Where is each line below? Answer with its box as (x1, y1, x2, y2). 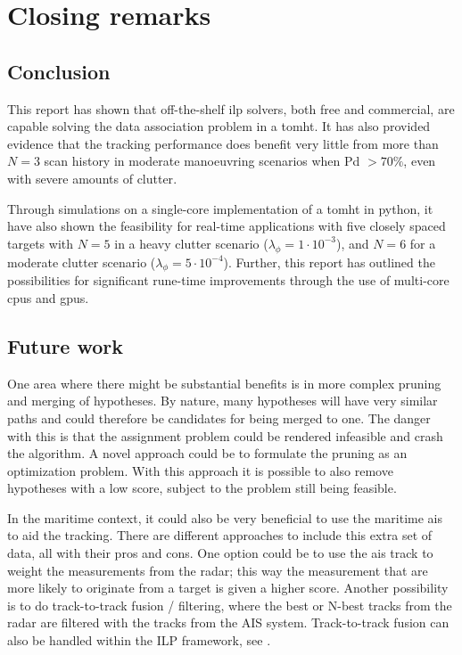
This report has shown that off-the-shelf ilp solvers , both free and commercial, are (7, 99, 455, 118)
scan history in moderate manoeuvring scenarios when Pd (44, 151, 360, 170)
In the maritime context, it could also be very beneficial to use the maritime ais (7, 508, 442, 527)
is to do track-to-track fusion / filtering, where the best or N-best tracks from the (7, 595, 452, 614)
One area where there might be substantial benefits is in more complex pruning (7, 373, 441, 392)
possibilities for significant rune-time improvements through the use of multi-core (7, 271, 450, 290)
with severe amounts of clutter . (7, 168, 177, 187)
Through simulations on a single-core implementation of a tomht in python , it (7, 199, 433, 217)
